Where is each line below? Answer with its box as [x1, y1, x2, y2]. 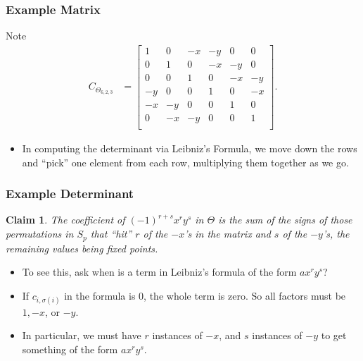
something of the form [22, 342, 118, 357]
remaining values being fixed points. [6, 240, 158, 255]
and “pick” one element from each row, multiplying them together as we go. [22, 154, 349, 169]
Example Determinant [6, 185, 134, 202]
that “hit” [90, 226, 132, 241]
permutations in [6, 226, 74, 241]
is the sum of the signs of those [218, 212, 352, 227]
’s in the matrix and [184, 226, 271, 241]
